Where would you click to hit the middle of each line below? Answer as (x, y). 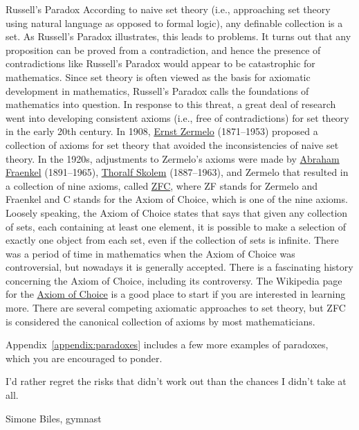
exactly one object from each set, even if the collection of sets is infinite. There (172, 240)
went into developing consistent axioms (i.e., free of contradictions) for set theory (177, 117)
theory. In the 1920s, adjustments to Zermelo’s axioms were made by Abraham (173, 158)
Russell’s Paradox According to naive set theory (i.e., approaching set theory (168, 9)
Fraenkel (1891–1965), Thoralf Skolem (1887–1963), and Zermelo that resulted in (177, 172)
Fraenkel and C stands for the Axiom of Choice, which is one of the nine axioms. (177, 199)
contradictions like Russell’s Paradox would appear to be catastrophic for (160, 63)
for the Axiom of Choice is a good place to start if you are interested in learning (176, 294)
